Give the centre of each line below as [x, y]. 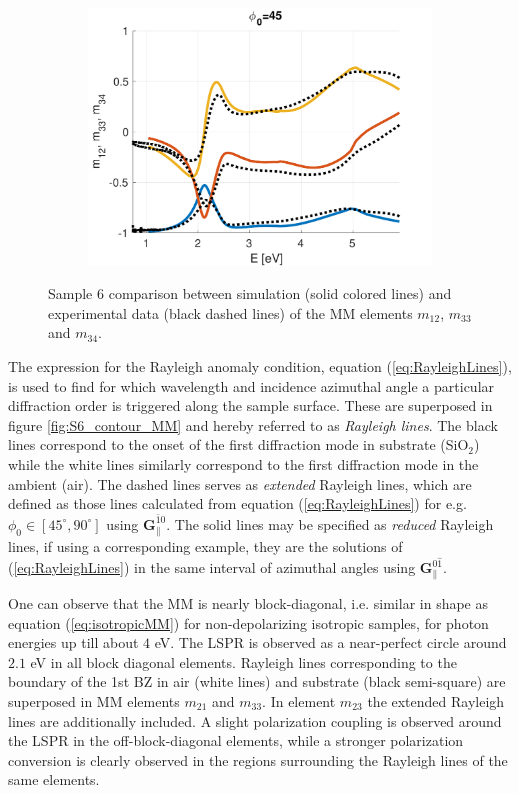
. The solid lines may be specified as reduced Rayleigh [330, 523]
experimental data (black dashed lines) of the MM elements [230, 312]
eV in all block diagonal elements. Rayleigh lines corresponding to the [243, 661]
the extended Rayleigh [436, 700]
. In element [299, 700]
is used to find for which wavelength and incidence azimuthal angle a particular [251, 385]
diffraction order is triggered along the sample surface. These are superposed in [250, 405]
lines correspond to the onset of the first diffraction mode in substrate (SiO [238, 444]
